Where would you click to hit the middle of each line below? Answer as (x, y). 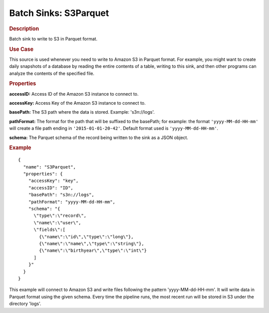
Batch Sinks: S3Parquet (59, 13)
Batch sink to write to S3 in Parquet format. (53, 39)
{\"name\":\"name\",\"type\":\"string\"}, (92, 243)
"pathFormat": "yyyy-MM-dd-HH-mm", (72, 202)
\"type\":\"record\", (60, 216)
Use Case (21, 49)
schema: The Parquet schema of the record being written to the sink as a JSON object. (99, 138)
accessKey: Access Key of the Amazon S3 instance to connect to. (77, 103)
